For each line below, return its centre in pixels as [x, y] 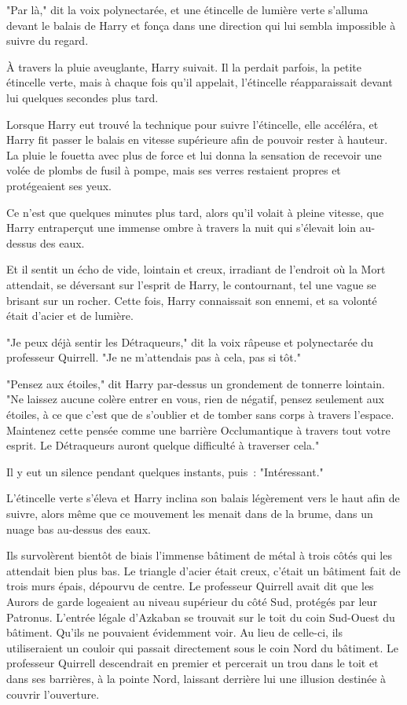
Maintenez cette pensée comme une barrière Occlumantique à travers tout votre [198, 430]
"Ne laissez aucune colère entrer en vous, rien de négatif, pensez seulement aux [195, 399]
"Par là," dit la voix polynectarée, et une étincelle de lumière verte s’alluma [187, 9]
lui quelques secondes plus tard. [82, 97]
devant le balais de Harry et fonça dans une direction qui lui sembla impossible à [201, 25]
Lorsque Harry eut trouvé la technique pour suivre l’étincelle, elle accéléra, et [192, 124]
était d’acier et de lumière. [70, 316]
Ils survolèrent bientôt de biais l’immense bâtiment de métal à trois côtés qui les [199, 555]
